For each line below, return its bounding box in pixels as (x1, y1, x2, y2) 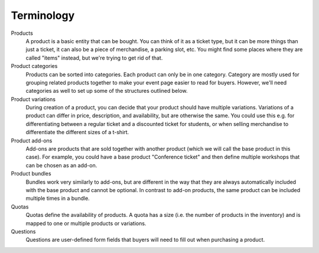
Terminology (11, 9, 75, 22)
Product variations (11, 95, 56, 103)
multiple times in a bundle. (25, 195, 90, 202)
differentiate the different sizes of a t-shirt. (25, 129, 129, 136)
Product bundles (11, 170, 51, 177)
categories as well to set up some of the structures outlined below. (25, 87, 188, 95)
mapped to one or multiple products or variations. (25, 219, 147, 227)
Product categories (11, 63, 58, 70)
